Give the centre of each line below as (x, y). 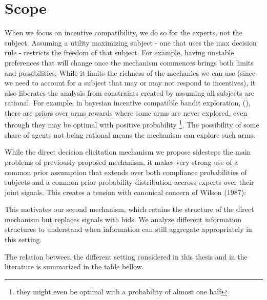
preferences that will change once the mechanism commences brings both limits (129, 62)
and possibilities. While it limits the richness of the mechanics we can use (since (130, 72)
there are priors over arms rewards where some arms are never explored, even (126, 112)
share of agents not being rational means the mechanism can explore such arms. (130, 134)
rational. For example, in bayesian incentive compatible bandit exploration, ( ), (128, 103)
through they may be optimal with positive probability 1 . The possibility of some (132, 124)
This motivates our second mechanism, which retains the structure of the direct (129, 209)
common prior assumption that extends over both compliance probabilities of (126, 172)
